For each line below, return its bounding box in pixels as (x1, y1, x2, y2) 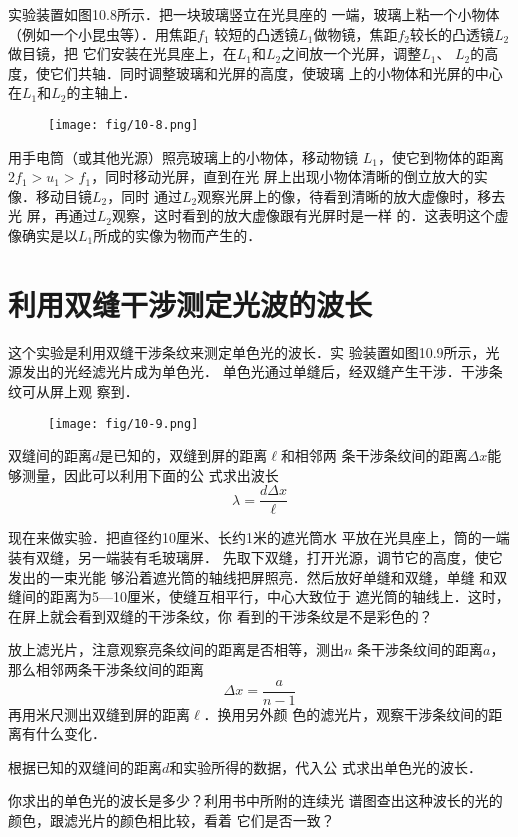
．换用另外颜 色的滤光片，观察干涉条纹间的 (203, 703, 489, 724)
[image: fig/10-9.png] (48, 416, 199, 431)
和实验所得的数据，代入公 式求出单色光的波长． (169, 756, 482, 777)
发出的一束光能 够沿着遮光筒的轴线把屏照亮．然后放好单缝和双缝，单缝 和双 (8, 566, 508, 587)
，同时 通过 (107, 185, 182, 206)
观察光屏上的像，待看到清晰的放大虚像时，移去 (197, 185, 506, 206)
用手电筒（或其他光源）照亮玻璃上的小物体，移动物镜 (8, 146, 358, 167)
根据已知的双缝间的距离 (8, 756, 162, 777)
